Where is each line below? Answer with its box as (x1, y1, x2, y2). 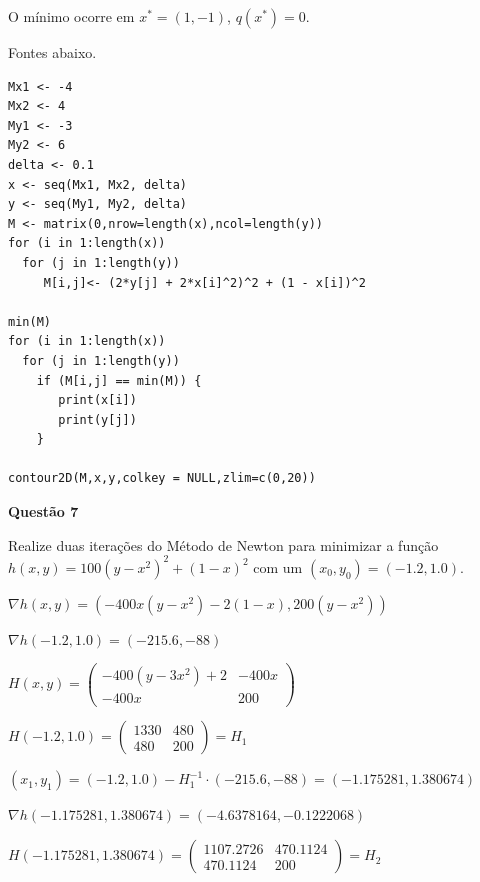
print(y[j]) (58, 412, 137, 427)
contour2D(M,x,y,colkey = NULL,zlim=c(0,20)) (8, 471, 316, 486)
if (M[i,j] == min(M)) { (36, 373, 202, 388)
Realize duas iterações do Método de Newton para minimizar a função (8, 534, 439, 555)
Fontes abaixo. (8, 42, 97, 62)
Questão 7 (8, 501, 79, 522)
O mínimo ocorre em (8, 6, 135, 26)
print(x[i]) (58, 393, 137, 408)
